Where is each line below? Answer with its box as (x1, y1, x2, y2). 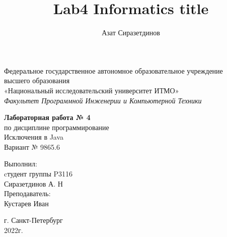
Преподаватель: (4, 188, 51, 199)
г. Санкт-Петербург (4, 215, 63, 225)
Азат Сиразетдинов (102, 27, 160, 38)
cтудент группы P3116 (4, 168, 73, 179)
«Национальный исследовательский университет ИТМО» (4, 85, 179, 95)
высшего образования (4, 75, 70, 86)
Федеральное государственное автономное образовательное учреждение (4, 65, 223, 76)
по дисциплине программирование (4, 122, 109, 132)
